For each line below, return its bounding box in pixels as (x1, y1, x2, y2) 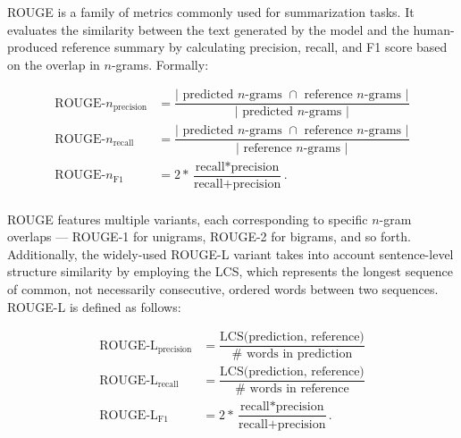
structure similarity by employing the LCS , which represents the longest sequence (7, 262, 454, 281)
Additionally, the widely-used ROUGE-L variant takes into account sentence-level (7, 244, 454, 263)
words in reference (249, 383, 349, 396)
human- (413, 20, 455, 38)
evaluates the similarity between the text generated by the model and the (7, 20, 409, 38)
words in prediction (246, 348, 353, 361)
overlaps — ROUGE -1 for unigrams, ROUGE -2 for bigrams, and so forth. (7, 227, 411, 246)
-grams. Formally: (111, 55, 209, 73)
